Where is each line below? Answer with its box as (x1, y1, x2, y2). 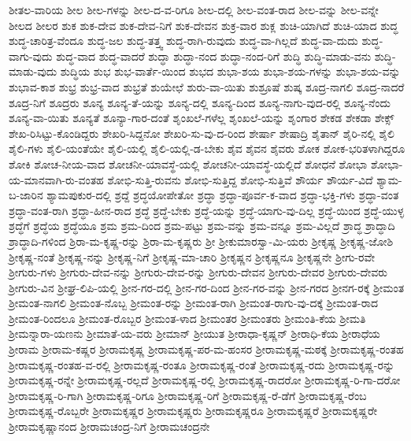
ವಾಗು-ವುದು (9, 47, 53, 64)
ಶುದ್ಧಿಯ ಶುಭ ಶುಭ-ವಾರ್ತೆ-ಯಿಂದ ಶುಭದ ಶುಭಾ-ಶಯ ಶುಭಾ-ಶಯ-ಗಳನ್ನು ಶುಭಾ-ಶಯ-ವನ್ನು (60, 63, 401, 80)
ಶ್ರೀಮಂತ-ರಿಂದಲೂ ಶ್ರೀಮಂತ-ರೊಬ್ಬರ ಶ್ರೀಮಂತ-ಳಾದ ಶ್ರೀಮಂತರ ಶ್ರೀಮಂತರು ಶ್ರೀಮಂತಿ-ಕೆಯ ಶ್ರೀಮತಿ (9, 309, 366, 326)
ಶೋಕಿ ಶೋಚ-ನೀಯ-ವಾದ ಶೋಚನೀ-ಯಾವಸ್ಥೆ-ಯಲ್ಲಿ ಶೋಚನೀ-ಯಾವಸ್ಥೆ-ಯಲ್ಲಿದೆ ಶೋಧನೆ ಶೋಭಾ (9, 155, 368, 172)
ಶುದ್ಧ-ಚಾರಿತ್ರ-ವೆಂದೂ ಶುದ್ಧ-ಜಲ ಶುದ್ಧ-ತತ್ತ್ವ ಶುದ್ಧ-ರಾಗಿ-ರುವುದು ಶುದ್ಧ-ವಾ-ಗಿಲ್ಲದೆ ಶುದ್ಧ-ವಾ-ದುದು (9, 32, 358, 49)
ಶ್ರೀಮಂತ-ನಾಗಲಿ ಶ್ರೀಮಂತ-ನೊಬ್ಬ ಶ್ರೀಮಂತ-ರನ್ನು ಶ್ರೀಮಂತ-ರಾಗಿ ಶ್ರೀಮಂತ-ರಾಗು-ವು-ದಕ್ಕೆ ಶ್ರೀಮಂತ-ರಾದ (9, 295, 379, 311)
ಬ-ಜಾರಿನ (9, 187, 43, 203)
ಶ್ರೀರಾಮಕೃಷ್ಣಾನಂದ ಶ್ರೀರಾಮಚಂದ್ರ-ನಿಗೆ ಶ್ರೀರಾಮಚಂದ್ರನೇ (9, 418, 210, 435)
